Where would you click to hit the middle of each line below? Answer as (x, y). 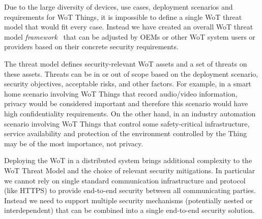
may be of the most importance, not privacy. (74, 143)
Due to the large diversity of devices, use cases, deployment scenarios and (119, 7)
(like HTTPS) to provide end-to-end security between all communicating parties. (130, 190)
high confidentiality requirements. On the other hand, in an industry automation (130, 113)
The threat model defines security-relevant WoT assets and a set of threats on (126, 63)
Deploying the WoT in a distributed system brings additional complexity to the (128, 160)
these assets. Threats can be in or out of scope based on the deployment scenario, (131, 73)
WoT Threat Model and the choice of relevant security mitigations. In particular (130, 170)
